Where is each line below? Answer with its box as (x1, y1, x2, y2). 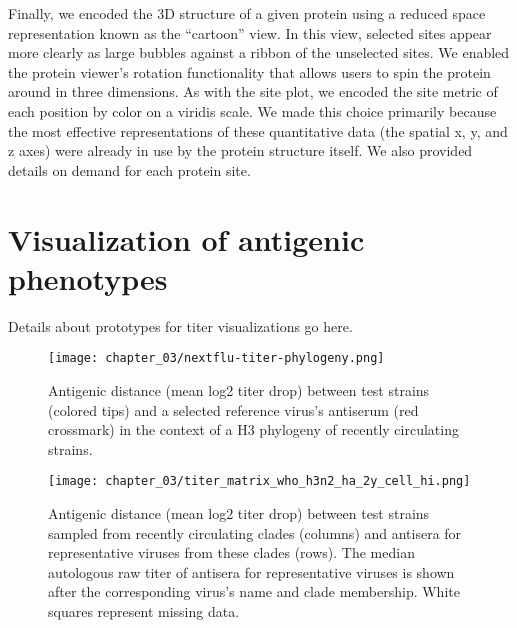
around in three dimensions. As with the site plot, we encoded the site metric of (8, 81, 498, 102)
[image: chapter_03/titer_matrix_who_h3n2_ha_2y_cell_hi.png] (48, 474, 471, 489)
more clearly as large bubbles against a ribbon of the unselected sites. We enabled (8, 42, 510, 63)
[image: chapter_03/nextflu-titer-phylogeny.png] (48, 351, 385, 366)
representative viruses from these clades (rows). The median (48, 542, 415, 563)
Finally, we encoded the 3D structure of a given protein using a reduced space (8, 3, 486, 23)
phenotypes (8, 257, 168, 298)
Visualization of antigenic (8, 218, 365, 259)
